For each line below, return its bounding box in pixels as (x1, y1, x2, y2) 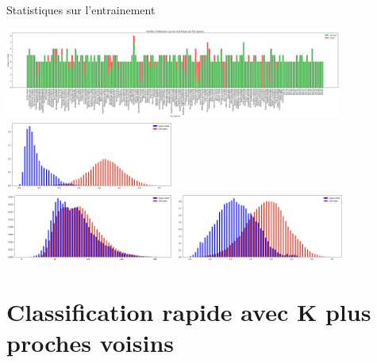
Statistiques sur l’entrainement (6, 2, 156, 17)
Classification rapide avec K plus (6, 296, 371, 328)
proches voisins (6, 327, 175, 359)
